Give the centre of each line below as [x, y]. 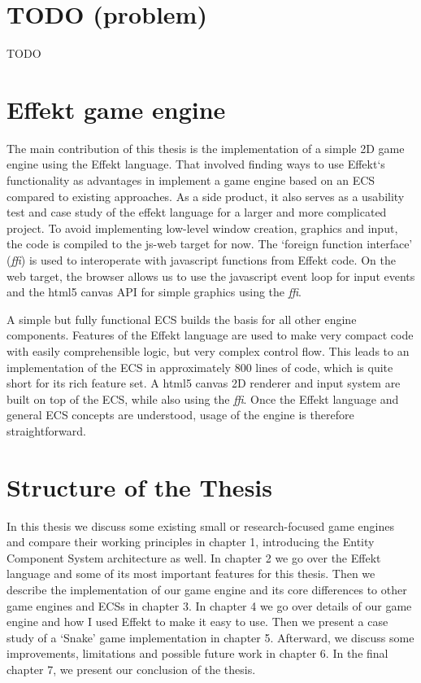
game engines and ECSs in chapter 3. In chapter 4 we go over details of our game [209, 605]
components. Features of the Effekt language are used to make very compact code [210, 335]
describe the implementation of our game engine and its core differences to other [207, 590]
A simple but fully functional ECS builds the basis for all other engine [182, 319]
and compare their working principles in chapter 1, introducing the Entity [191, 542]
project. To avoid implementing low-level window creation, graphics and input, [202, 228]
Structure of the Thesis [139, 486]
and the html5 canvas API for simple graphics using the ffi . [154, 292]
